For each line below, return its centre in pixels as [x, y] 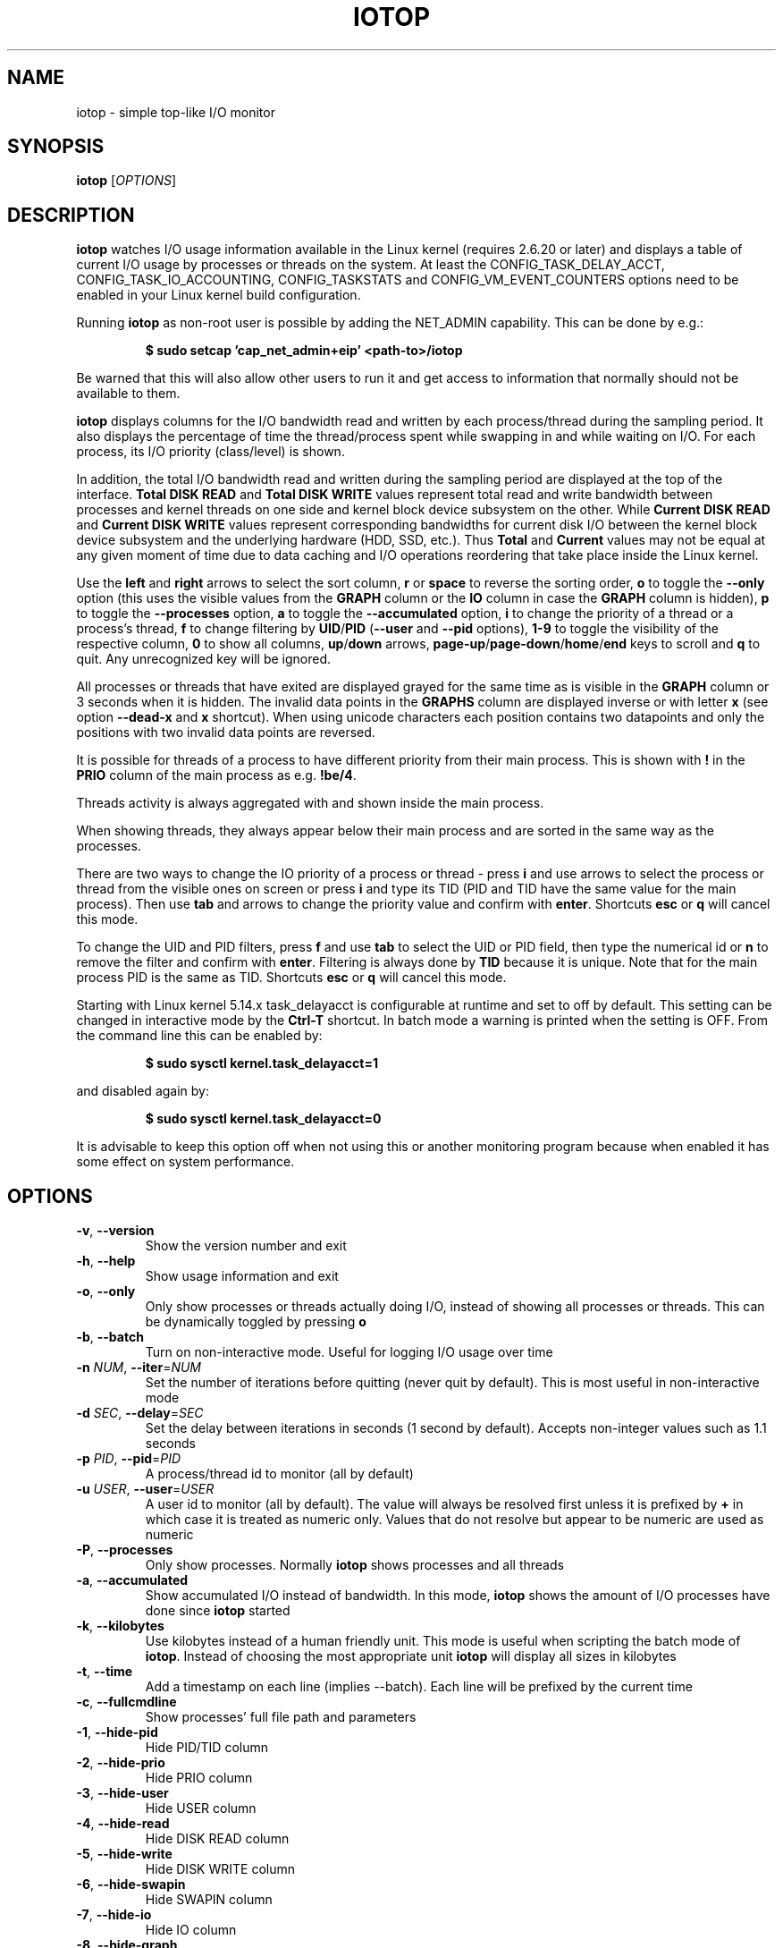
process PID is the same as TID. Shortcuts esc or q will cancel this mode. [291, 978]
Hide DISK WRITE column [220, 1869]
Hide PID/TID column [206, 1748]
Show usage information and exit [242, 1276]
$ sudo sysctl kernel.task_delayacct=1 [262, 1063]
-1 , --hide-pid [117, 1732]
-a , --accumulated [132, 1580]
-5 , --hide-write [124, 1854]
